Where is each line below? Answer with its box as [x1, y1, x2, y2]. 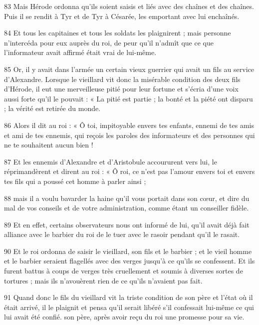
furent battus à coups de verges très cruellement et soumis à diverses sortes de [4, 265, 243, 276]
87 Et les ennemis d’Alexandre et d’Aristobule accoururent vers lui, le [4, 156, 217, 166]
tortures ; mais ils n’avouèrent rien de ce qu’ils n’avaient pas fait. [4, 275, 203, 285]
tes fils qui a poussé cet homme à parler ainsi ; [4, 175, 146, 186]
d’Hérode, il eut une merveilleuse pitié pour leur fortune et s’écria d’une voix [4, 83, 239, 94]
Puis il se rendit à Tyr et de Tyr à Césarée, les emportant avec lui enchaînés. [4, 10, 240, 21]
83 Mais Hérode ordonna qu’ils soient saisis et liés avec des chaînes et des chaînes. [4, 1, 254, 11]
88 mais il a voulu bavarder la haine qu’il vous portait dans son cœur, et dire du [4, 192, 250, 203]
